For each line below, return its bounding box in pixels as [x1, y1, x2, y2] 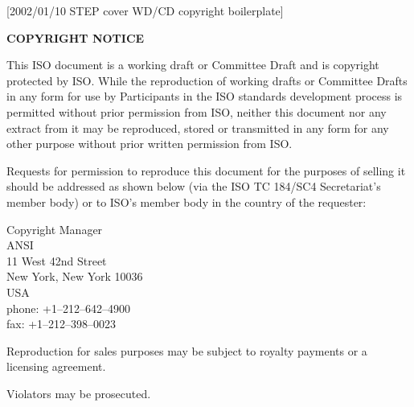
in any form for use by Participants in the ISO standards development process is [6, 88, 403, 105]
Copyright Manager [6, 220, 103, 237]
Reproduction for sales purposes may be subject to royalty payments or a [6, 342, 367, 359]
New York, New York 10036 [6, 268, 143, 285]
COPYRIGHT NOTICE [6, 29, 145, 46]
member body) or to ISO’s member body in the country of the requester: [6, 193, 367, 210]
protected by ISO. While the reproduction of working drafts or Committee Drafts [6, 72, 408, 88]
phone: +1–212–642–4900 [6, 299, 131, 316]
